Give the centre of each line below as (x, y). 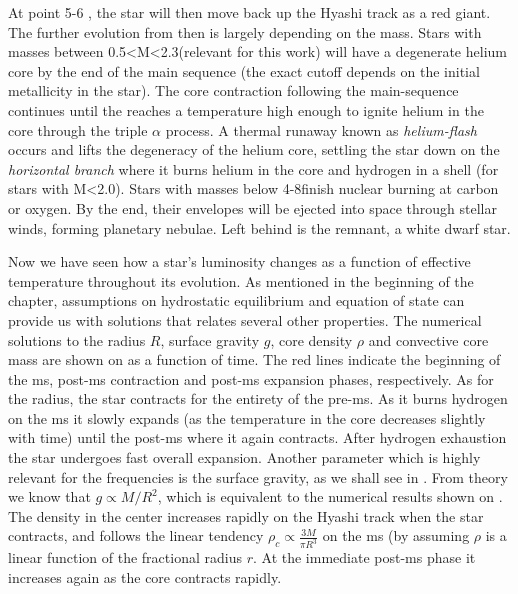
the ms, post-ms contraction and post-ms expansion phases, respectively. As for (251, 378)
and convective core (428, 339)
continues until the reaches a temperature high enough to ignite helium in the (246, 109)
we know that (49, 496)
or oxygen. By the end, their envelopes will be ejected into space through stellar (253, 207)
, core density (311, 339)
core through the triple (78, 129)
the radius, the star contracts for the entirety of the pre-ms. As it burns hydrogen (258, 398)
